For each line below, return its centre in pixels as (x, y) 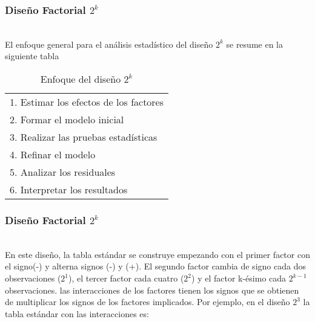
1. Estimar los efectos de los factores (87, 102)
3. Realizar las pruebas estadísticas (84, 137)
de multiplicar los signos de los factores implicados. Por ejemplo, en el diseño (148, 302)
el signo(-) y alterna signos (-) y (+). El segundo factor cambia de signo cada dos (155, 266)
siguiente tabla (32, 56)
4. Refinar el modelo (53, 154)
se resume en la (254, 44)
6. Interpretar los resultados (69, 189)
